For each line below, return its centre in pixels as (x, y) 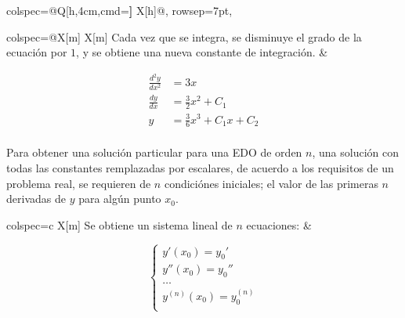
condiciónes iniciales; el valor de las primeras (271, 183)
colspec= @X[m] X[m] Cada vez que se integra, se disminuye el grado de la (184, 36)
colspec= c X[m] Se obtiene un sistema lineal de (119, 224)
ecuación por (37, 52)
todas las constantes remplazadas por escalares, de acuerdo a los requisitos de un (200, 168)
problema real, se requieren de (79, 183)
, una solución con (355, 152)
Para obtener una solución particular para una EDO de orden (154, 152)
